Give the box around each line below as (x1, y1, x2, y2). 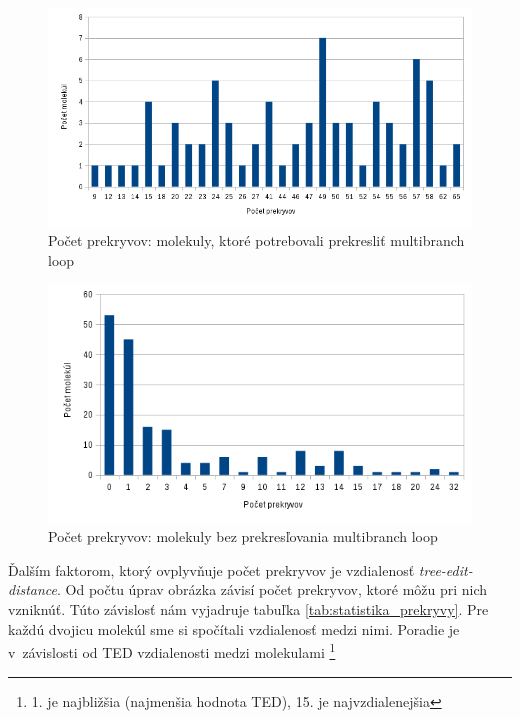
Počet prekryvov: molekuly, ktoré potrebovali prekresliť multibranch (48, 230, 465, 251)
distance (8, 579, 58, 600)
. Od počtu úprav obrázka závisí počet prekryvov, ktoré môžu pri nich (57, 579, 488, 600)
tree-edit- (418, 559, 473, 580)
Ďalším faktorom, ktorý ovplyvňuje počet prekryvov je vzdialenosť (8, 559, 415, 580)
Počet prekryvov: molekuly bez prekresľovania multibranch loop (48, 526, 438, 547)
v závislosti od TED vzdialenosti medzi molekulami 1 (8, 639, 336, 662)
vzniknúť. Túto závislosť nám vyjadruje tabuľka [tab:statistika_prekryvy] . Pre (8, 599, 489, 620)
